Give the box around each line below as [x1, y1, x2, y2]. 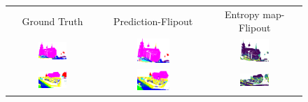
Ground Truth [22, 13, 83, 28]
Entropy [224, 6, 260, 21]
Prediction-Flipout [113, 13, 193, 28]
